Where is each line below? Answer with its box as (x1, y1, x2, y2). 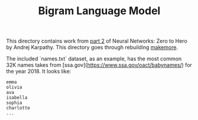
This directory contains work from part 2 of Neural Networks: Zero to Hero (6, 37, 187, 45)
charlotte (6, 105, 31, 111)
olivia (6, 85, 22, 90)
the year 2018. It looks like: (6, 68, 72, 75)
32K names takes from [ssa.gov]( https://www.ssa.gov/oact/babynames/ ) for (6, 61, 192, 69)
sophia (6, 100, 22, 106)
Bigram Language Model (38, 4, 161, 18)
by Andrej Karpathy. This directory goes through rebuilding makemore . (6, 44, 178, 51)
